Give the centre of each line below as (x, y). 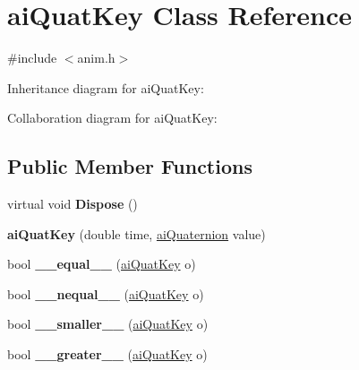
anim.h (96, 58)
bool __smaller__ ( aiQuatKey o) (108, 324)
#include (32, 58)
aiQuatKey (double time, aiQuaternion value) (137, 233)
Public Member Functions (130, 166)
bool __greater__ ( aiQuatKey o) (107, 354)
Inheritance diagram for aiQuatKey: (106, 87)
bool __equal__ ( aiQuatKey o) (102, 264)
